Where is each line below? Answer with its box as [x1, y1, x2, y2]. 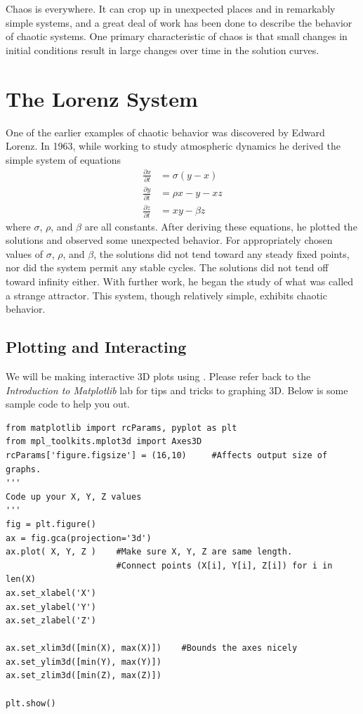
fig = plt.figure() [6, 519, 96, 529]
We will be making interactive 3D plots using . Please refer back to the [6, 369, 311, 384]
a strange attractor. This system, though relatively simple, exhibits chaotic [6, 287, 327, 302]
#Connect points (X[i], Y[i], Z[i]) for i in [116, 560, 333, 571]
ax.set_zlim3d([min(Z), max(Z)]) [6, 670, 161, 681]
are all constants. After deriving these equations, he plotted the [84, 219, 357, 233]
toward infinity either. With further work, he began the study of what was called [6, 274, 354, 289]
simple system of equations [6, 152, 121, 167]
